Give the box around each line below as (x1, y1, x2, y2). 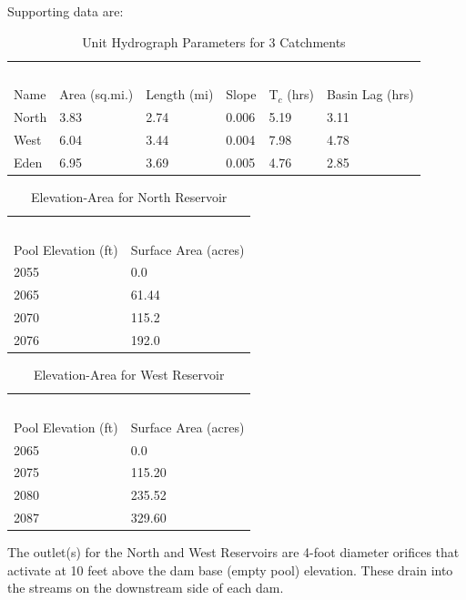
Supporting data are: (7, 2, 124, 20)
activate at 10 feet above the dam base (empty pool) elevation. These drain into (7, 560, 453, 579)
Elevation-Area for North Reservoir (31, 187, 228, 206)
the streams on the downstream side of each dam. (7, 578, 284, 597)
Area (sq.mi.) (59, 85, 134, 104)
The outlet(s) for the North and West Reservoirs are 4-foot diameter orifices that (7, 543, 460, 562)
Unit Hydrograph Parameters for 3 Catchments (82, 32, 346, 51)
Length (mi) (146, 85, 214, 104)
